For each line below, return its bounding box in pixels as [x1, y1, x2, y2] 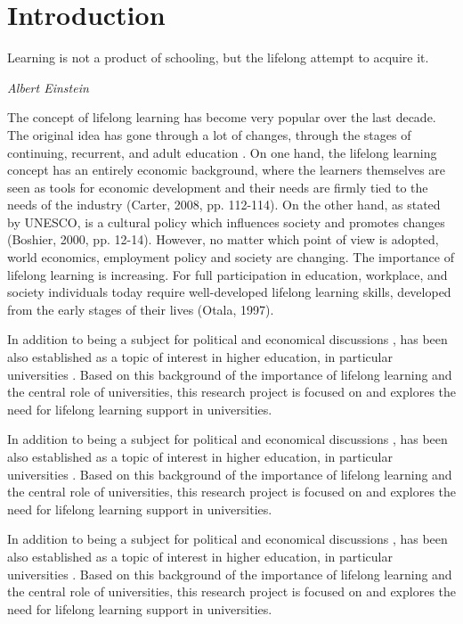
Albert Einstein [7, 78, 89, 96]
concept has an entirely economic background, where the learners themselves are [7, 160, 446, 179]
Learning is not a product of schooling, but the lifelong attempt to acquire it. [7, 48, 429, 67]
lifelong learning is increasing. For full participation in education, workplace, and [7, 265, 448, 283]
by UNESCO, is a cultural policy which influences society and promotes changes [7, 212, 445, 231]
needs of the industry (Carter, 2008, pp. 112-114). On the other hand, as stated [7, 195, 441, 214]
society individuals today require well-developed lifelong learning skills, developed [7, 283, 451, 301]
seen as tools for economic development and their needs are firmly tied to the [7, 177, 428, 196]
